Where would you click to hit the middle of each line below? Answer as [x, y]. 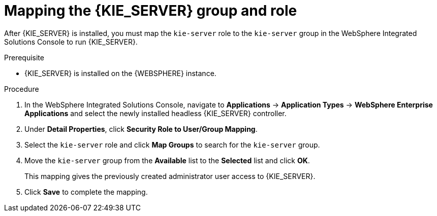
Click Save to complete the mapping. [86, 192]
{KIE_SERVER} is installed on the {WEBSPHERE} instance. [120, 73]
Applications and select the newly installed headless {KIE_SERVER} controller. [155, 113]
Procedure [22, 89]
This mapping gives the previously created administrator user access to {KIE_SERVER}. [170, 176]
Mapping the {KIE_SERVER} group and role [151, 11]
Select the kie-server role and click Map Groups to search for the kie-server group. [172, 145]
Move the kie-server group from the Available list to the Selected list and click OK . [167, 160]
